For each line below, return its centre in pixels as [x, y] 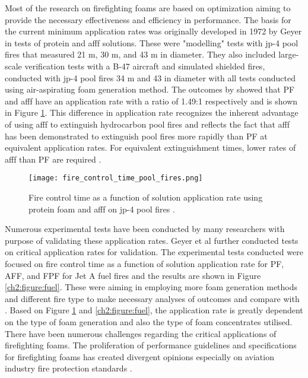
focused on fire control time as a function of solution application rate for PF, [145, 263]
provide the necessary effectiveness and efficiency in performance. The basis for [148, 19]
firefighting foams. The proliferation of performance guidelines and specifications [151, 345]
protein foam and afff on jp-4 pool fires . [102, 209]
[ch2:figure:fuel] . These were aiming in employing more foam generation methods [151, 287]
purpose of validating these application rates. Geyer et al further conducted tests [152, 240]
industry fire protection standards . [69, 368]
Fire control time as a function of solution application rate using [146, 197]
